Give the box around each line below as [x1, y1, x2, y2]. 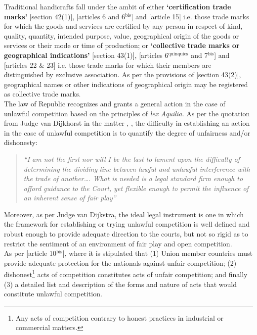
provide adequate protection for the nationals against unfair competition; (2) [4, 257, 237, 268]
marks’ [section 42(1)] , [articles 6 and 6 [4, 11, 125, 21]
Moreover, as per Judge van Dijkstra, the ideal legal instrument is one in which [4, 209, 244, 219]
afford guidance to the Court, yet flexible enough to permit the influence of [23, 183, 249, 193]
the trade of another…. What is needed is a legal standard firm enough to [23, 173, 243, 184]
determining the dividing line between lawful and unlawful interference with [23, 163, 250, 174]
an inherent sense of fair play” [23, 192, 116, 203]
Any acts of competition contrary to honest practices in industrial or [15, 312, 223, 323]
